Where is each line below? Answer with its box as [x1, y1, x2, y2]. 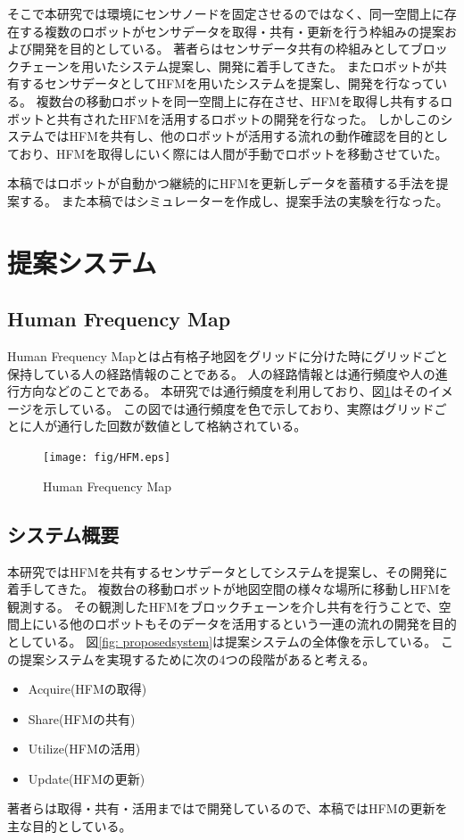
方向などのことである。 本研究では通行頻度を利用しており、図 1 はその [19, 382, 428, 400]
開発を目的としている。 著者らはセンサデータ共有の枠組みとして [31, 39, 410, 58]
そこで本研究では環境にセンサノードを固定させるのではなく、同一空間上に [7, 4, 444, 22]
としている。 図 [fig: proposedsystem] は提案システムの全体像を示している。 [7, 631, 437, 650]
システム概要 [7, 520, 120, 548]
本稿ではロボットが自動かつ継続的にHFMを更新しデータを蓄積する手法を [7, 174, 436, 193]
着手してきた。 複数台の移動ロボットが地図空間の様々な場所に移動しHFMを [7, 580, 452, 598]
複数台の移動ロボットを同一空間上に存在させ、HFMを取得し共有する [36, 91, 441, 110]
